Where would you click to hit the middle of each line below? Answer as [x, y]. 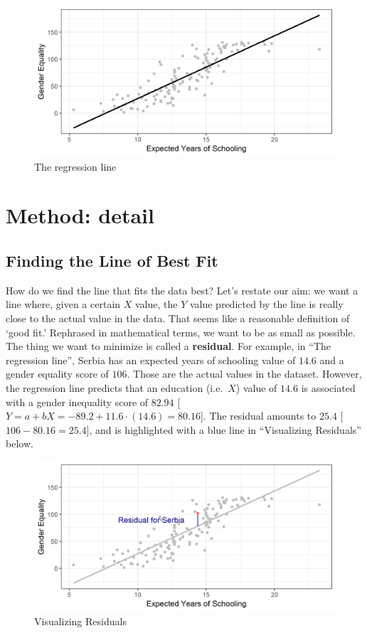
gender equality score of [57, 374]
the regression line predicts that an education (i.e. [115, 387]
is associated [328, 387]
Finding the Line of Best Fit [112, 260]
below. [20, 443]
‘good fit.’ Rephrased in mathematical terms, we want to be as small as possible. [181, 332]
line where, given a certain [63, 304]
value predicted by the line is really [266, 304]
